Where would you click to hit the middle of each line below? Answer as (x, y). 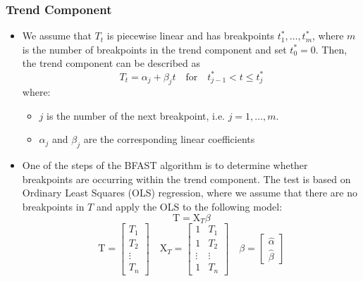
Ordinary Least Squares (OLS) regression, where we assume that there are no (190, 193)
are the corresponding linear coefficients (169, 139)
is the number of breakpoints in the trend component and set (154, 49)
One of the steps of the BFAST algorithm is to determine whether (165, 165)
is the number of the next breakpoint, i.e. (136, 115)
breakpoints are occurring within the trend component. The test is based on (186, 179)
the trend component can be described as (111, 63)
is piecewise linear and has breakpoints (191, 36)
